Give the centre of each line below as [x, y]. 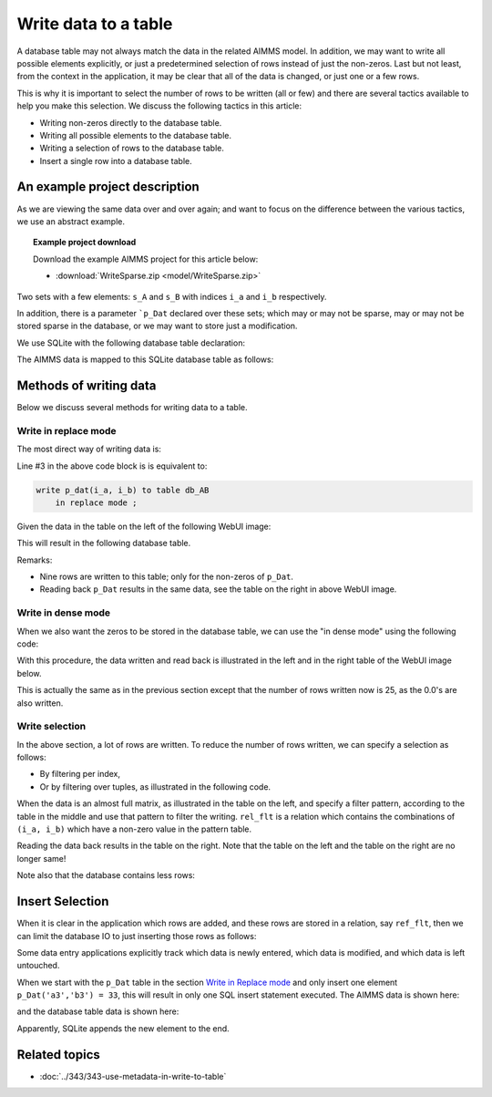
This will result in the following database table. [104, 543]
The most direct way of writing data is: [89, 449]
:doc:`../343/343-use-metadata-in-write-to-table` [133, 1076]
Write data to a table [95, 24]
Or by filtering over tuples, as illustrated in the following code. [155, 787]
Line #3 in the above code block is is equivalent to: [112, 466]
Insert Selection [63, 901]
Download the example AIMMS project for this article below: [146, 259]
